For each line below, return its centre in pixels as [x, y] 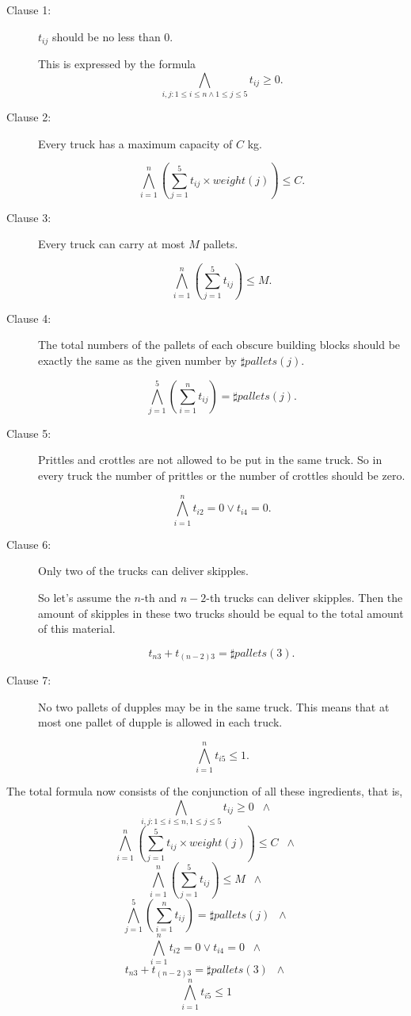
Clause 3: [29, 217]
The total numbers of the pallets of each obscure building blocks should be [219, 345]
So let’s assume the [84, 597]
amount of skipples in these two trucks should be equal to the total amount [221, 613]
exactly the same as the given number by [137, 360]
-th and [159, 597]
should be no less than [106, 36]
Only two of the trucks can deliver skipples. [143, 571]
